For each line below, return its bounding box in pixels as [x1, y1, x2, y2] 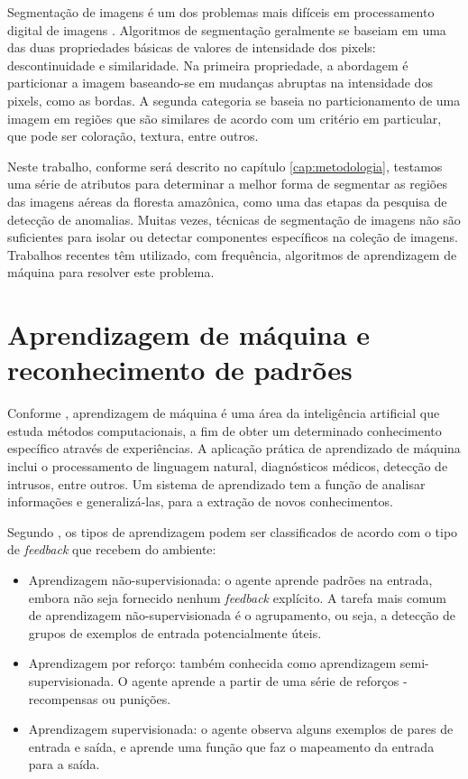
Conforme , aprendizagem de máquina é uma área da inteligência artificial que [7, 403, 440, 422]
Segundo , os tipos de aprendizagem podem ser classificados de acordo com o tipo [7, 522, 458, 541]
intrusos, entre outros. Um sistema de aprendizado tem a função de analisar [7, 474, 426, 493]
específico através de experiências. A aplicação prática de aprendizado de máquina [7, 439, 461, 458]
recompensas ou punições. [28, 689, 171, 708]
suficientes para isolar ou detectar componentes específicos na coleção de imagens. [7, 227, 458, 246]
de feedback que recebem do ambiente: [7, 540, 216, 559]
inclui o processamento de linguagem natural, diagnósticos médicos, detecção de [7, 457, 448, 475]
